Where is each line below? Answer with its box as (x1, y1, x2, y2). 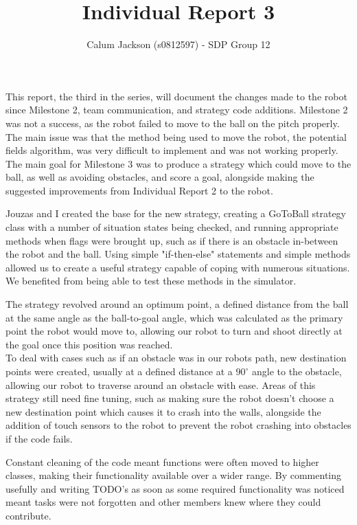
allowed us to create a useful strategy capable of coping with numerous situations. (5, 260, 350, 274)
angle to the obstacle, (252, 364, 342, 378)
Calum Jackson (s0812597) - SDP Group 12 (87, 37, 270, 52)
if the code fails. (5, 431, 73, 445)
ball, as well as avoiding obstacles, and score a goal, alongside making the (5, 170, 314, 184)
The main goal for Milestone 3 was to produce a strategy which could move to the (5, 156, 352, 170)
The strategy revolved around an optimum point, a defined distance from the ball (5, 297, 349, 311)
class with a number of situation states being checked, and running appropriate (5, 220, 338, 234)
